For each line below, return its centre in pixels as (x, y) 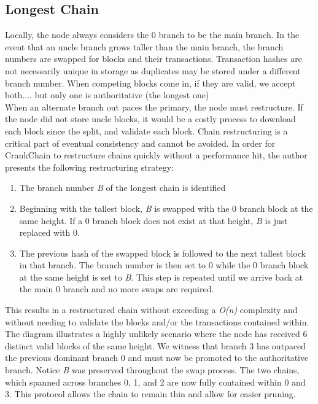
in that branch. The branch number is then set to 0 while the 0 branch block (164, 265)
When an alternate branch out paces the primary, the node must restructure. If (154, 107)
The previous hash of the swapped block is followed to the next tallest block (163, 253)
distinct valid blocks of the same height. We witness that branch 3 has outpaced (156, 345)
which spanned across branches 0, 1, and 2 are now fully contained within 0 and (155, 382)
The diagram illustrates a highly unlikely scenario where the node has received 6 (156, 334)
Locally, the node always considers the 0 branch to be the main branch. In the (152, 35)
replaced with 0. (49, 232)
